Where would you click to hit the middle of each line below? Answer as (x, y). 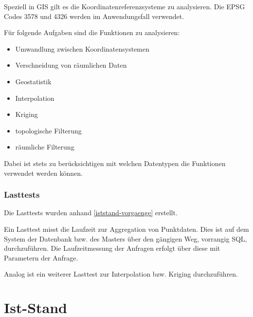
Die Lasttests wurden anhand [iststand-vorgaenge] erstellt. (91, 213)
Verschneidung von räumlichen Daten (71, 65)
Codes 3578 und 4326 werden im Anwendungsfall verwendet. (94, 16)
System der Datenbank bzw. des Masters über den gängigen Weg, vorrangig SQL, (126, 238)
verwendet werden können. (43, 173)
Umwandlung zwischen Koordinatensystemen (82, 48)
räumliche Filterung (45, 147)
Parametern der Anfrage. (41, 257)
